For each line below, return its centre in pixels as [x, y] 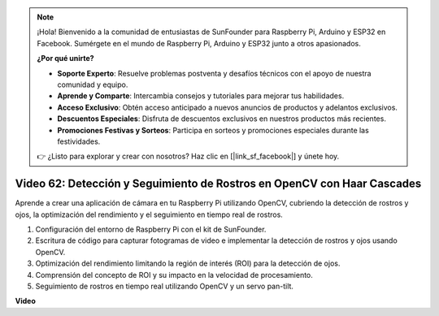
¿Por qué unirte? [65, 58]
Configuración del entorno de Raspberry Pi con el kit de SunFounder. [151, 229]
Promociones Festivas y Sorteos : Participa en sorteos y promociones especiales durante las [213, 130]
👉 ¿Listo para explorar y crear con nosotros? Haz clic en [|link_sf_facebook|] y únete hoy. [188, 156]
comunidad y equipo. [93, 84]
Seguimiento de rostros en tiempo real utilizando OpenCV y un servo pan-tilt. [165, 286]
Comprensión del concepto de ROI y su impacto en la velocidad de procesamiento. [174, 275]
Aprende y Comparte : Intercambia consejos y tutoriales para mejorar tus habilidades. [201, 96]
